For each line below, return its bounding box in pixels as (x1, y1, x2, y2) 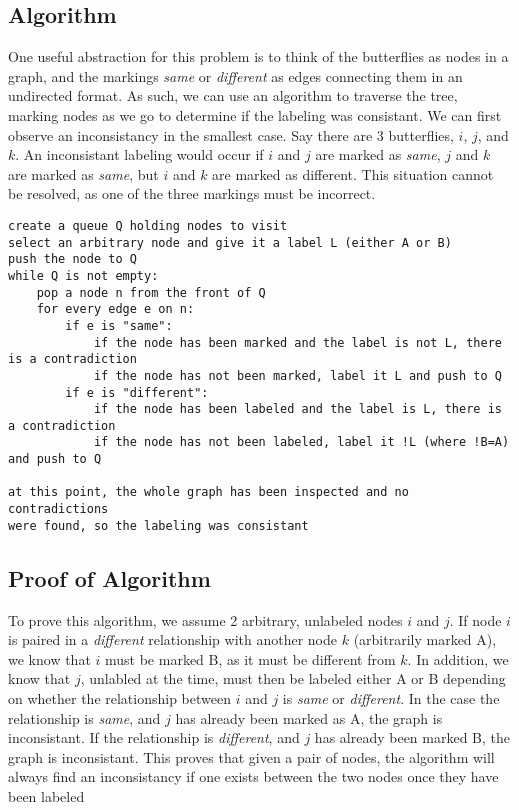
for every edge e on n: (36, 302, 195, 317)
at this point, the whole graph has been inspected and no (8, 485, 409, 500)
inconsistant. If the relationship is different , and (8, 727, 300, 748)
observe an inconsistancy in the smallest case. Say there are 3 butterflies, (8, 124, 454, 145)
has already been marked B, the (314, 727, 511, 748)
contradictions (8, 502, 109, 517)
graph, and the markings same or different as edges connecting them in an (8, 65, 463, 86)
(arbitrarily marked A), (353, 629, 497, 650)
